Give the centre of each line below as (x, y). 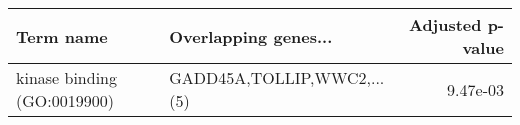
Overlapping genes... (251, 36)
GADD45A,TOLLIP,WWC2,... (277, 77)
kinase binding (67, 77)
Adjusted (445, 24)
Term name (62, 36)
